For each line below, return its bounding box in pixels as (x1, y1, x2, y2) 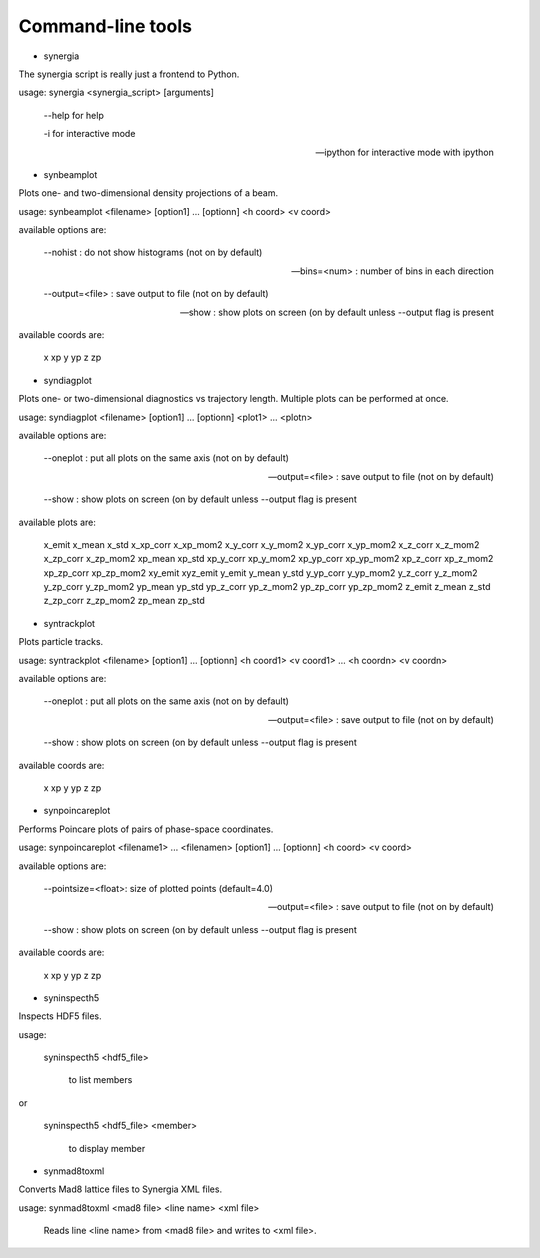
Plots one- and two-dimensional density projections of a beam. (18, 187, 279, 199)
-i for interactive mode (43, 128, 136, 140)
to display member (68, 1142, 146, 1154)
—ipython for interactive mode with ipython (315, 146, 494, 158)
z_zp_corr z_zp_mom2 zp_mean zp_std (43, 595, 205, 607)
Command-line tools (18, 15, 192, 37)
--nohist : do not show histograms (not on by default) (43, 246, 263, 259)
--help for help (43, 109, 104, 121)
